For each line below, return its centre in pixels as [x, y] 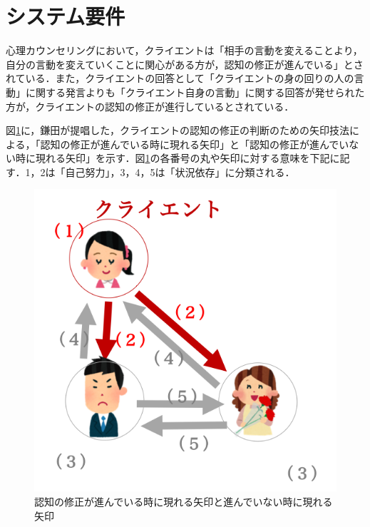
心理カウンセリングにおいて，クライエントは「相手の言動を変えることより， [184, 50]
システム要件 [66, 16]
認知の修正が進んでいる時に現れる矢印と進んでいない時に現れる [184, 502]
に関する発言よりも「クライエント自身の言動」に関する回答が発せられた [195, 92]
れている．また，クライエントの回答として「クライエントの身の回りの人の [180, 78]
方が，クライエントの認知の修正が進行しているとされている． [150, 106]
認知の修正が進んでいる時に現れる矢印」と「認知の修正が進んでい [195, 144]
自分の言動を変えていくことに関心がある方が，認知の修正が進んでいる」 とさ [185, 64]
